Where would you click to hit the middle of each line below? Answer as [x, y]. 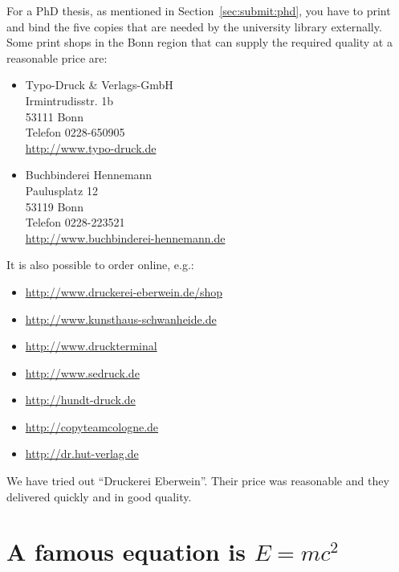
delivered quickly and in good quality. [99, 496]
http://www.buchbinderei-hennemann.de [125, 237]
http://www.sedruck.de [82, 372]
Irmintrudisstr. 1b [69, 100]
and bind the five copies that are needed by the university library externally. [194, 26]
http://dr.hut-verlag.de [82, 454]
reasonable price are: [57, 57]
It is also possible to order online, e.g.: [100, 265]
